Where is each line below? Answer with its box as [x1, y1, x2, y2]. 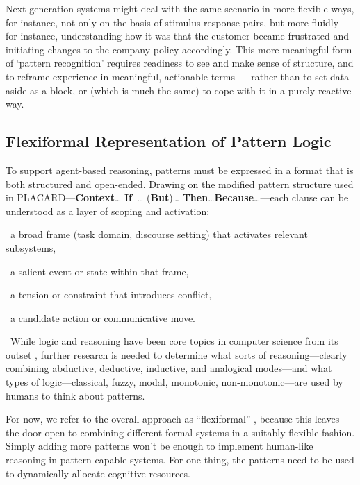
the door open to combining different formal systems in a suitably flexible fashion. [6, 425, 355, 439]
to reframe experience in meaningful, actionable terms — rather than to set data [6, 69, 350, 83]
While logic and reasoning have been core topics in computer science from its [10, 334, 338, 348]
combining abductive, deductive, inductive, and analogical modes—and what [6, 361, 332, 375]
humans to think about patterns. [6, 388, 145, 402]
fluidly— [311, 15, 349, 29]
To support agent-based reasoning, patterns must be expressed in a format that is [6, 162, 354, 177]
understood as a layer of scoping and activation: [6, 203, 210, 218]
